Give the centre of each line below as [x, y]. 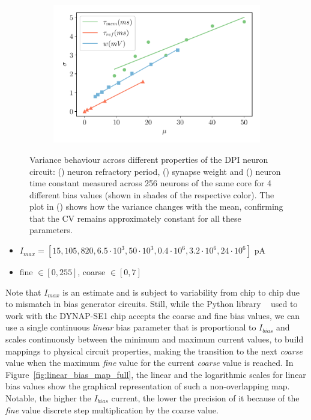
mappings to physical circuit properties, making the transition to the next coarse [154, 351]
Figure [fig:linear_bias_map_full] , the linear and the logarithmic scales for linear [156, 374]
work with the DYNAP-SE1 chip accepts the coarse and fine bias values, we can [153, 315]
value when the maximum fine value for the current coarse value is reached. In [149, 363]
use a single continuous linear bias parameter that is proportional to [131, 327]
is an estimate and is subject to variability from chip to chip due [181, 292]
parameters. [51, 230]
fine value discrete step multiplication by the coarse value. [112, 409]
